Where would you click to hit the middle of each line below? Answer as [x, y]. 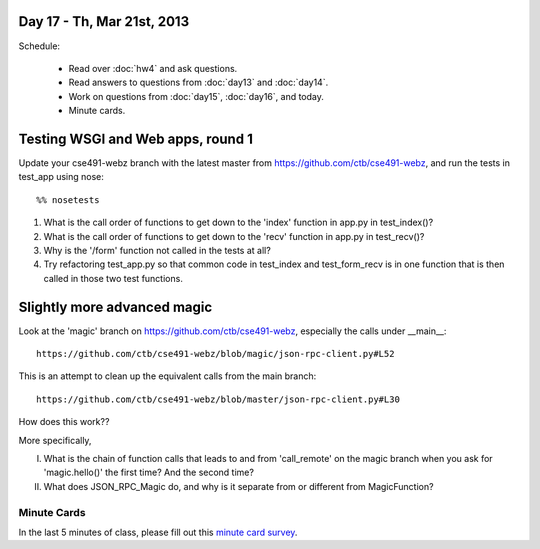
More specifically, [55, 440]
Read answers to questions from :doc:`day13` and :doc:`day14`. [198, 82]
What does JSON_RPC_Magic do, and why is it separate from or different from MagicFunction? [238, 486]
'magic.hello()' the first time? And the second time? [149, 472]
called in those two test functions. [113, 278]
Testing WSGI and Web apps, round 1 [136, 138]
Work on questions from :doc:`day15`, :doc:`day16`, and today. [196, 96]
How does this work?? [64, 422]
